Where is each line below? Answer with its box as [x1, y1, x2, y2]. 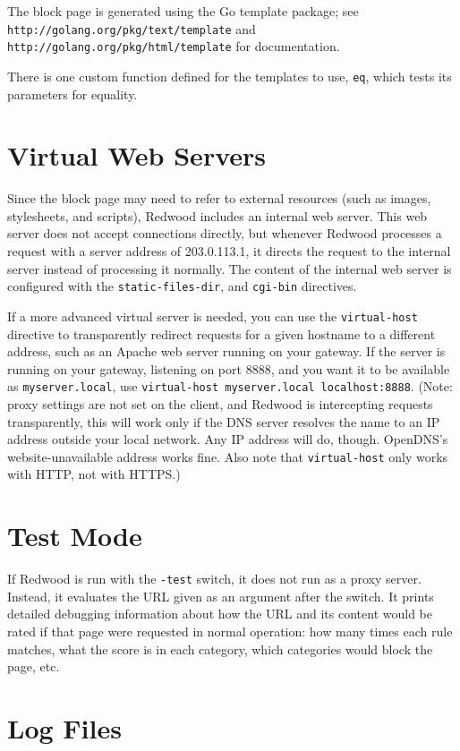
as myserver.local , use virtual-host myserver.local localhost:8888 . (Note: [7, 377, 453, 396]
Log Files [7, 709, 122, 746]
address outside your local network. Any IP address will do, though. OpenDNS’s [7, 430, 448, 448]
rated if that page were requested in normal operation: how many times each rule [7, 622, 453, 640]
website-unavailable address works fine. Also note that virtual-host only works [7, 447, 448, 465]
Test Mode [7, 517, 142, 554]
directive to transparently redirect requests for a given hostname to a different [7, 324, 436, 343]
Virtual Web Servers [7, 137, 266, 174]
